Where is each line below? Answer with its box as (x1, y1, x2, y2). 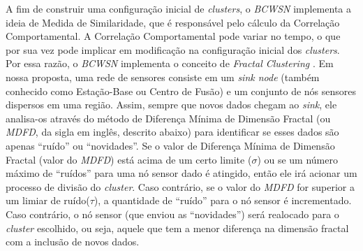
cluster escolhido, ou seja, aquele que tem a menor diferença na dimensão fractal (6, 220, 349, 235)
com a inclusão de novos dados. (6, 234, 140, 249)
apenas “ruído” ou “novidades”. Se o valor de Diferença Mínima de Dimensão (6, 138, 335, 152)
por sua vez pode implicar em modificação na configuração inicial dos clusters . (6, 42, 340, 57)
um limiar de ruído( (6, 193, 90, 208)
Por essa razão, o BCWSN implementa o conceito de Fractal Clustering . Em (6, 56, 334, 71)
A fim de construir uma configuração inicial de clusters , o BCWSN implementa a (6, 1, 352, 15)
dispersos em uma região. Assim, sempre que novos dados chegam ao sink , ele (6, 97, 337, 112)
